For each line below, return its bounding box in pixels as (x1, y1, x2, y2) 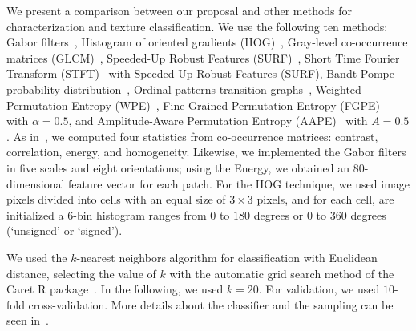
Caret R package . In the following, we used (6, 281, 224, 297)
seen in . (6, 312, 49, 329)
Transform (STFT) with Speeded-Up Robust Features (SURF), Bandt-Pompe (6, 65, 394, 82)
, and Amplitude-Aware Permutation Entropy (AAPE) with (68, 112, 368, 129)
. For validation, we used (258, 281, 380, 297)
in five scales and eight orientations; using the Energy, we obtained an (6, 159, 349, 176)
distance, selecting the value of (6, 264, 156, 281)
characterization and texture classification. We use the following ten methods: (6, 18, 388, 34)
